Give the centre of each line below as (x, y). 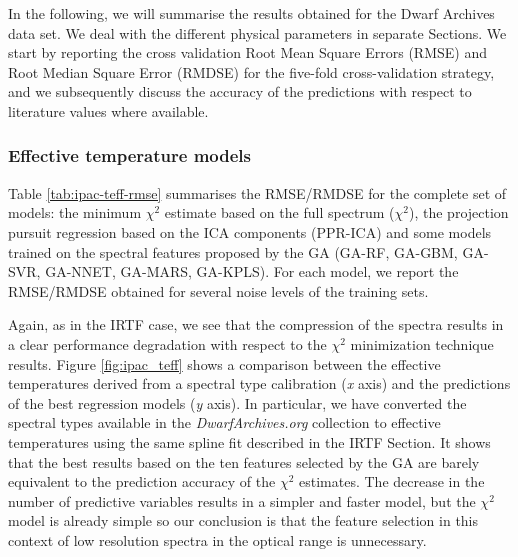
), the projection (459, 212)
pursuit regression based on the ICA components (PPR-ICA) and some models (250, 231)
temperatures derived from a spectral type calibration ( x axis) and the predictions (259, 383)
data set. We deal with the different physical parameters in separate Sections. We (257, 32)
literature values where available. (108, 110)
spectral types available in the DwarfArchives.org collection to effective (224, 422)
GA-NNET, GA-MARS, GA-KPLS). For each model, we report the (252, 271)
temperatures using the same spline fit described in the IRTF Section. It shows (249, 441)
